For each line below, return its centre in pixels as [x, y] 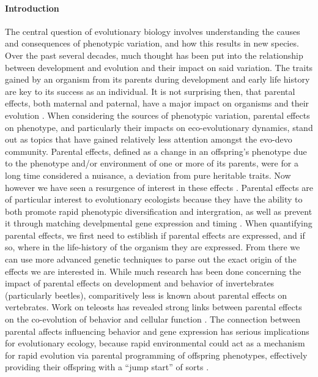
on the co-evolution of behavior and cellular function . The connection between [153, 319]
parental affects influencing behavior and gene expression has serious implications [157, 331]
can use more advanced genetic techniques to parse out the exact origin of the [151, 259]
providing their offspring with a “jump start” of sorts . [107, 367]
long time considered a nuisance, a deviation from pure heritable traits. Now [148, 175]
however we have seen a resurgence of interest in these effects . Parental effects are [159, 187]
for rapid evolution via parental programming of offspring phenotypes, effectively [156, 355]
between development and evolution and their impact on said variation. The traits [159, 67]
